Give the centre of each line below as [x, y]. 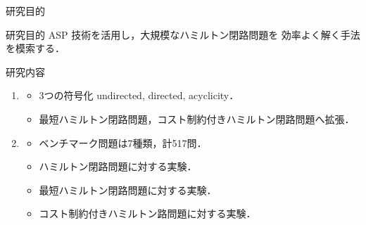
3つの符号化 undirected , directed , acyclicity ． [139, 95]
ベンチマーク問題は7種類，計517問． [123, 142]
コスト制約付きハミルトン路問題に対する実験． [147, 213]
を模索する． [35, 48]
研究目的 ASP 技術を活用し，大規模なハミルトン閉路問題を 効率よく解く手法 [183, 34]
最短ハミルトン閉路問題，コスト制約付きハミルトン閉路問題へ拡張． [197, 118]
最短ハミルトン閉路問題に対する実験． [128, 189]
